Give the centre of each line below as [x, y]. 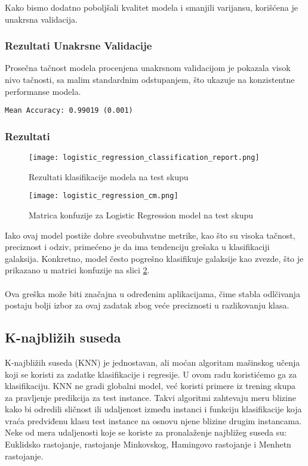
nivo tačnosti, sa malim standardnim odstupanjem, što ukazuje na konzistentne [150, 79]
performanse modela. [43, 91]
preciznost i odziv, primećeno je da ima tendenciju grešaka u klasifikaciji [137, 247]
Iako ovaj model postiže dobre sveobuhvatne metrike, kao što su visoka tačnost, [150, 235]
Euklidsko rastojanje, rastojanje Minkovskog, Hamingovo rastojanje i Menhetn [148, 444]
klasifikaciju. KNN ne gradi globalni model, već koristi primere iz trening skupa [150, 386]
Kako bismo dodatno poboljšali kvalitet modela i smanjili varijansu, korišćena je [151, 7]
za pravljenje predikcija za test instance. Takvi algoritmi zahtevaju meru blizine [150, 397]
